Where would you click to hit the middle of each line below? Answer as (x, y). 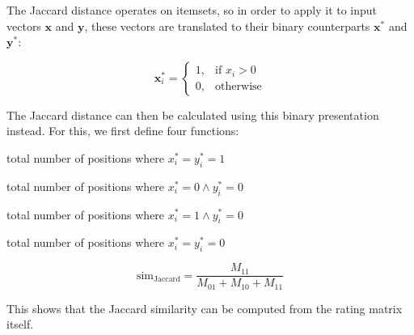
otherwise (239, 86)
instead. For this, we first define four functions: (123, 131)
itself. (20, 324)
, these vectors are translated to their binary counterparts (227, 25)
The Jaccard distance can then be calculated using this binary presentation (193, 114)
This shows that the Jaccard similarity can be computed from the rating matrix (205, 308)
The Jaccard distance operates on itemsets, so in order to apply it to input (192, 10)
